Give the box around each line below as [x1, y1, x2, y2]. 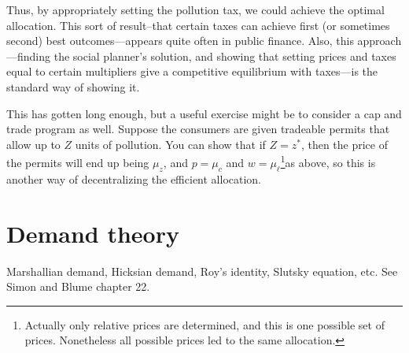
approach [357, 32, 402, 49]
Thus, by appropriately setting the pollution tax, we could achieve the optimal [6, 2, 385, 17]
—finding [6, 47, 51, 64]
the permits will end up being [6, 154, 149, 170]
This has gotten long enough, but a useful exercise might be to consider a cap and [6, 105, 402, 121]
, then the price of [300, 136, 389, 152]
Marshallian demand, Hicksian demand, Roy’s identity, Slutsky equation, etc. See [6, 262, 398, 279]
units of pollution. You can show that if [75, 136, 266, 152]
